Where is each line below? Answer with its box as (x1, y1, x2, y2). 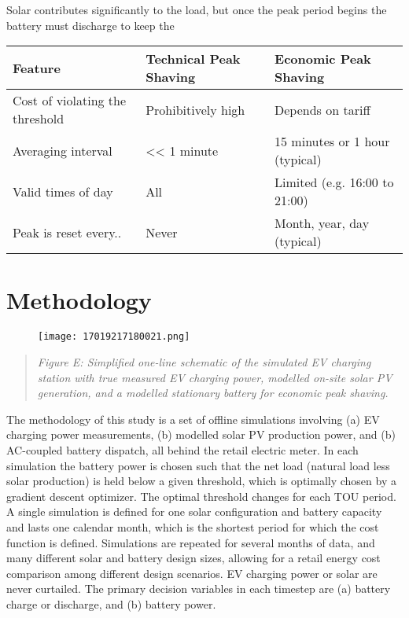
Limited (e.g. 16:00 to (275, 173, 394, 192)
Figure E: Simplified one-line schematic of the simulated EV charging (37, 353, 371, 370)
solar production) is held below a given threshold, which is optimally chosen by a (6, 473, 396, 489)
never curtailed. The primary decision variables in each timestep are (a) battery (6, 580, 391, 597)
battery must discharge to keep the (6, 17, 175, 33)
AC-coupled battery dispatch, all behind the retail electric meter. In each (6, 441, 359, 458)
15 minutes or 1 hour (275, 132, 390, 151)
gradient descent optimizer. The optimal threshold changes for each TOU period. (6, 487, 396, 504)
